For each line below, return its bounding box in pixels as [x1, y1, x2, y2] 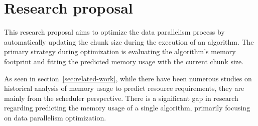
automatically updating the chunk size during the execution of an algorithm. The [4, 36, 254, 47]
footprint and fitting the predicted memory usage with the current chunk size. [4, 56, 244, 66]
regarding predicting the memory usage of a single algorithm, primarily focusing [4, 102, 250, 113]
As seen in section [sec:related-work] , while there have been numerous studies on [4, 73, 252, 83]
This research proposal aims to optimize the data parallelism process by [4, 27, 225, 37]
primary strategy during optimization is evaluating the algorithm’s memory [4, 46, 236, 57]
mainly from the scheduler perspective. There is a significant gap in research [4, 92, 238, 103]
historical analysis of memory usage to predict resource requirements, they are [4, 83, 244, 93]
